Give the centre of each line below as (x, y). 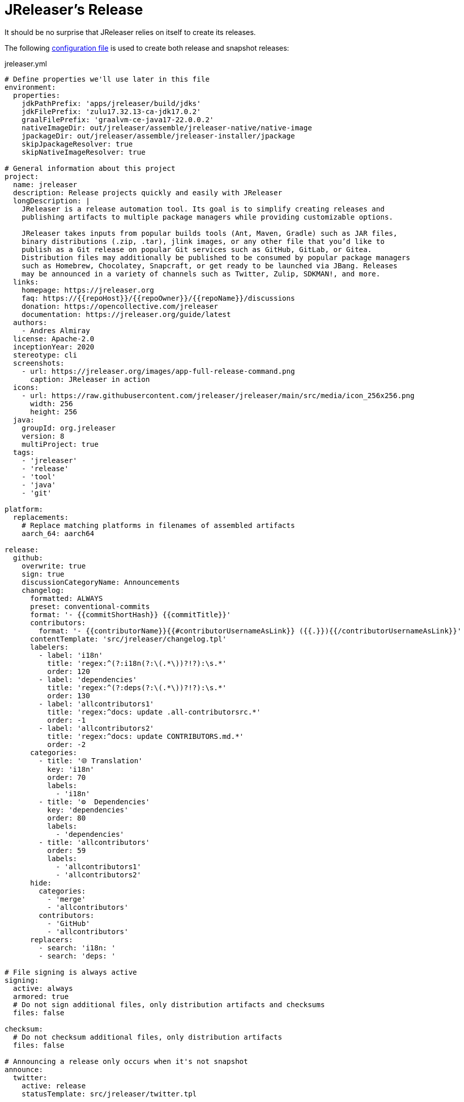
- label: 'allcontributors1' (96, 704)
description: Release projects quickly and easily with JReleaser (147, 192)
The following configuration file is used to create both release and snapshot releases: (147, 48)
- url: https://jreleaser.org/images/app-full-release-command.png (158, 371)
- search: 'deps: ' (77, 956)
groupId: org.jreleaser (69, 428)
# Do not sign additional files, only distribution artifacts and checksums (169, 1004)
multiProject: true (60, 444)
